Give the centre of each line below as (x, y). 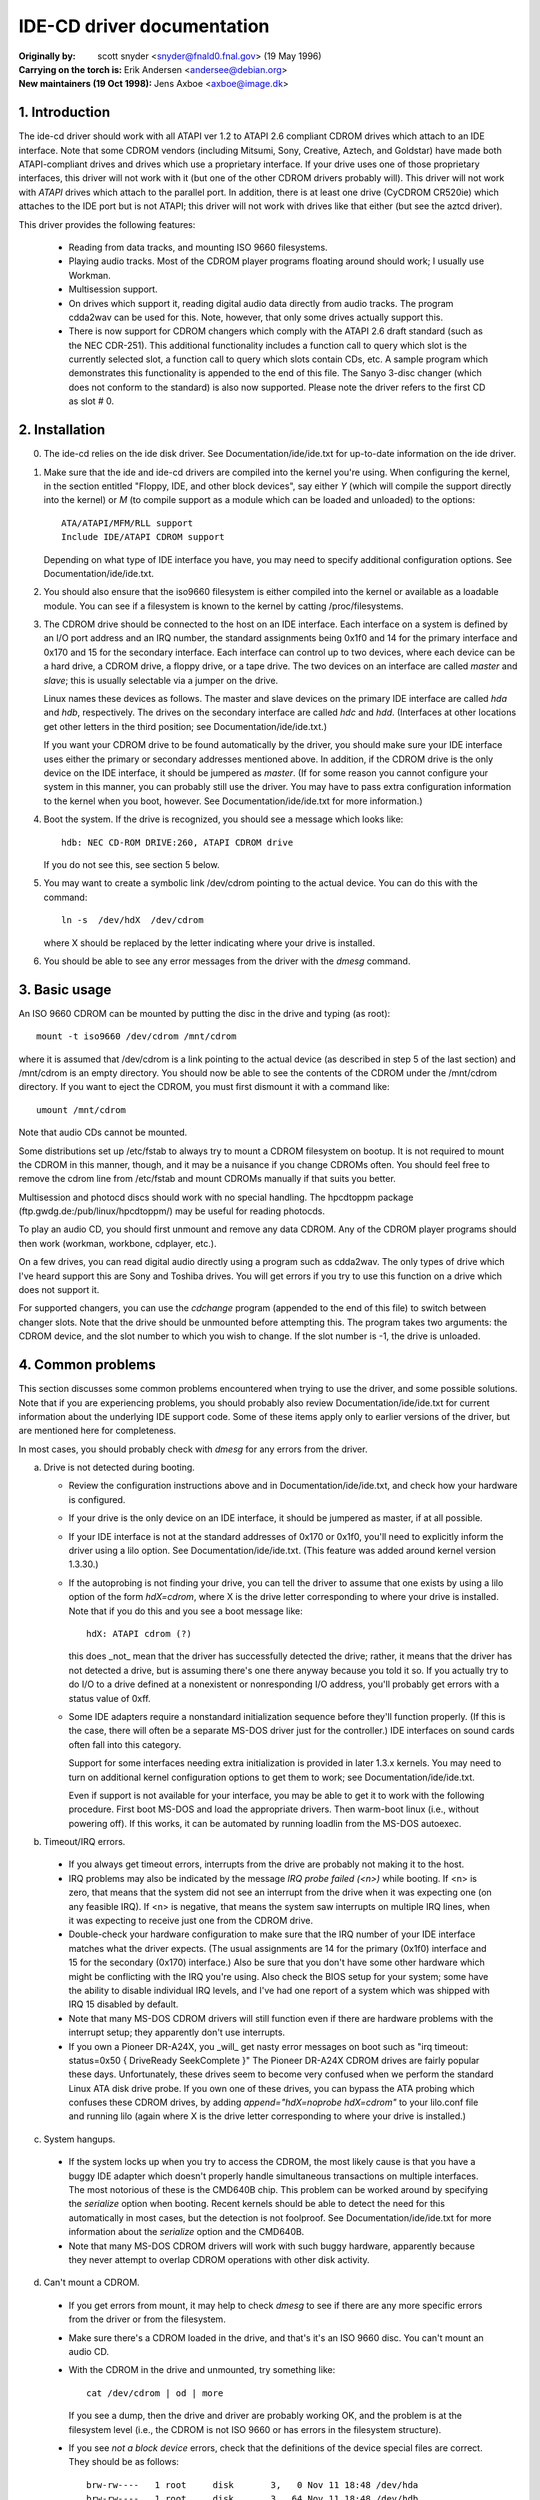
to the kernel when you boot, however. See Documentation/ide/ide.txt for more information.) (233, 801)
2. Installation (62, 430)
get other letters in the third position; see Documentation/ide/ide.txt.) (185, 726)
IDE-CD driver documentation (144, 26)
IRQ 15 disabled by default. (123, 2004)
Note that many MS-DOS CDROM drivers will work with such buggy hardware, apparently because (271, 2246)
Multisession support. (113, 289)
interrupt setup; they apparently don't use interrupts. (176, 2032)
